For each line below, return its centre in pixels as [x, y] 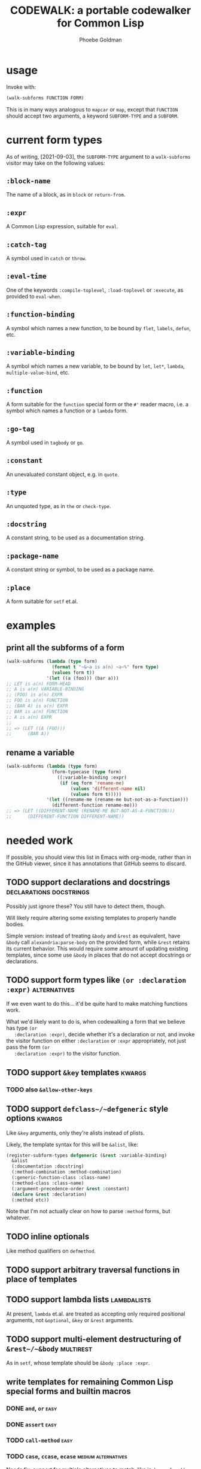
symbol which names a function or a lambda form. [67, 411]
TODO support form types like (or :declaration [96, 980]
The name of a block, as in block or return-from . [66, 195]
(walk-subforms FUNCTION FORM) [45, 98]
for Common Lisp [100, 23]
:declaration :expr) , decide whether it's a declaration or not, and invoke [104, 1034]
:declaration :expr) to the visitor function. [67, 1054]
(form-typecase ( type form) [86, 772]
